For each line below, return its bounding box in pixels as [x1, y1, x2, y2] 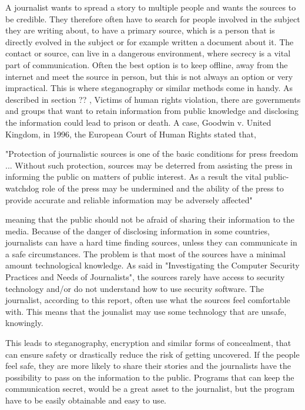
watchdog [5, 182, 39, 194]
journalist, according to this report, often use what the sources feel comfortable [5, 294, 290, 306]
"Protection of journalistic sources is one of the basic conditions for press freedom [5, 147, 299, 160]
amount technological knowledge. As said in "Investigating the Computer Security [5, 259, 300, 271]
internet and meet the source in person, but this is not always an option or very [5, 70, 293, 82]
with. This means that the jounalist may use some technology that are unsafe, [5, 305, 287, 317]
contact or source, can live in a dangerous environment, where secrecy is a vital [5, 47, 291, 59]
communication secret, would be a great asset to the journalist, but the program [5, 382, 295, 395]
